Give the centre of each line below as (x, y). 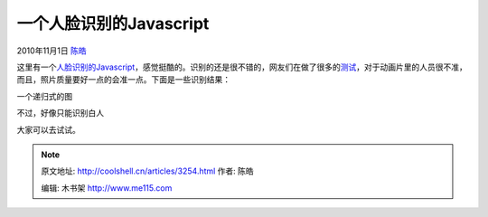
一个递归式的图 (44, 96)
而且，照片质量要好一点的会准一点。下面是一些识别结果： (123, 80)
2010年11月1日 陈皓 (52, 51)
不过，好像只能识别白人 (60, 113)
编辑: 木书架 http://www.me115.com (107, 188)
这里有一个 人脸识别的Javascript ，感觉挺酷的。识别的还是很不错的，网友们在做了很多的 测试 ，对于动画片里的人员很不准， (242, 67)
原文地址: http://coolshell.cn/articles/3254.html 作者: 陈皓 (148, 171)
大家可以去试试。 (48, 129)
